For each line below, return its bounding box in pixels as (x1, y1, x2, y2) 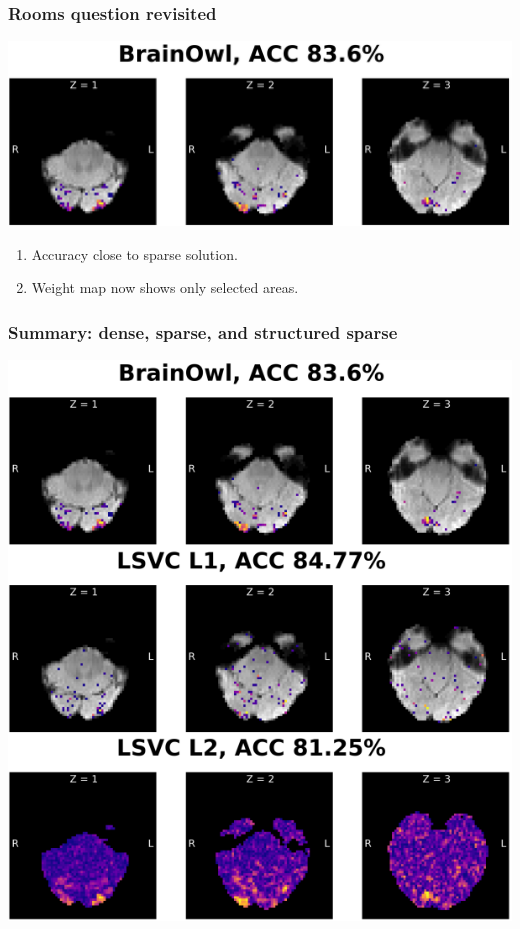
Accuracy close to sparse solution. (31, 243, 238, 264)
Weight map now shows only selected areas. (31, 277, 299, 298)
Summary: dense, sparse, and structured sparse (8, 319, 398, 344)
